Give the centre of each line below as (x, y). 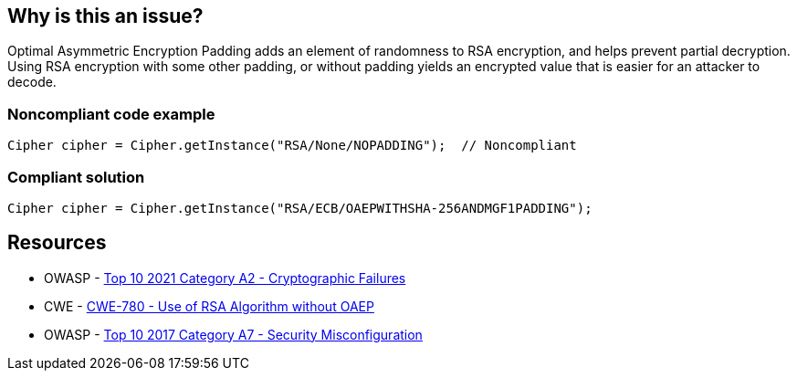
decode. (32, 82)
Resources (57, 243)
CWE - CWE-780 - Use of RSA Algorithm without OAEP (209, 306)
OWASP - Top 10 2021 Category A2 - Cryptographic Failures (225, 278)
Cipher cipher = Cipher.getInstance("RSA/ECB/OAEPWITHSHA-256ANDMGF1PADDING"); (300, 208)
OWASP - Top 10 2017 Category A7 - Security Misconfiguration (233, 334)
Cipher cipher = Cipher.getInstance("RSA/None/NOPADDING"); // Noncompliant (292, 146)
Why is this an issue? (105, 16)
